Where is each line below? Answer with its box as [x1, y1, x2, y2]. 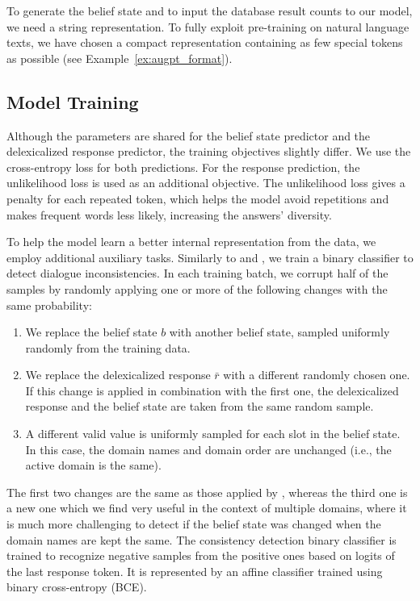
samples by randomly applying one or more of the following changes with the [6, 280, 388, 297]
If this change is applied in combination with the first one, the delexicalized [25, 382, 399, 399]
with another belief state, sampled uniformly [169, 323, 390, 340]
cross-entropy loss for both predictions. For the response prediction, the [6, 158, 360, 175]
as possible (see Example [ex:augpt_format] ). [6, 49, 233, 66]
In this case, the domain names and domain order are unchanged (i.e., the [25, 440, 392, 457]
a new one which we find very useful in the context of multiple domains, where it [6, 499, 407, 516]
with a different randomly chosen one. [223, 366, 410, 383]
